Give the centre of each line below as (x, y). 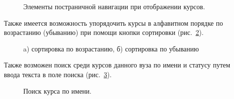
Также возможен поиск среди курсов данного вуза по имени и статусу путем (117, 65)
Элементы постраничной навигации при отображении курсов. (114, 6)
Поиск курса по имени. (57, 91)
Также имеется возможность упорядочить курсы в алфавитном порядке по (114, 23)
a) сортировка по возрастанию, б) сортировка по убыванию (111, 48)
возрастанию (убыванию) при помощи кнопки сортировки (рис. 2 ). (104, 32)
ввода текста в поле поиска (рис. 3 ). (58, 74)
